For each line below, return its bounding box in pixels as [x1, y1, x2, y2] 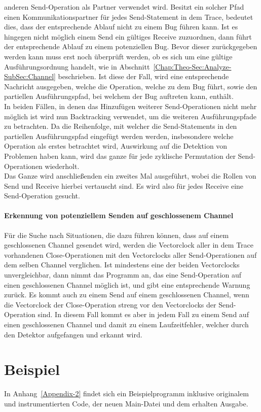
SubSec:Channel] [4, 71, 56, 82]
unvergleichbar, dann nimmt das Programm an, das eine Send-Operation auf [4, 269, 242, 280]
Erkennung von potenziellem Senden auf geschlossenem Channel [4, 210, 234, 221]
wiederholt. [45, 160, 80, 171]
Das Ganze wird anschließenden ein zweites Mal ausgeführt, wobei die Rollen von [4, 170, 256, 181]
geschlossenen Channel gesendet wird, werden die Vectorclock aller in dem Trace [4, 239, 253, 250]
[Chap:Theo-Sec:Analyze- [153, 61, 232, 72]
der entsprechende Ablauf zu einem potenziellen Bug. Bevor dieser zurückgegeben [4, 41, 257, 52]
